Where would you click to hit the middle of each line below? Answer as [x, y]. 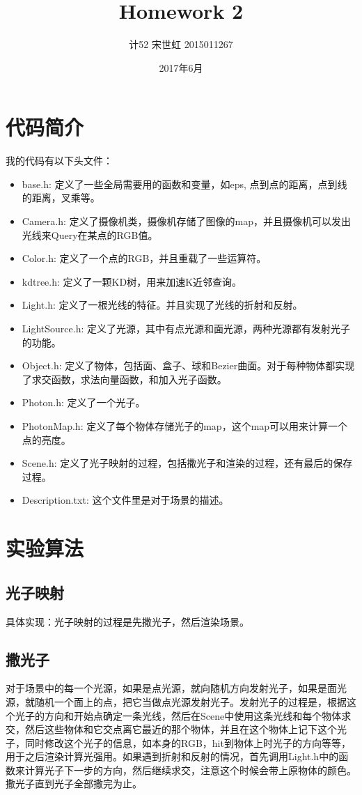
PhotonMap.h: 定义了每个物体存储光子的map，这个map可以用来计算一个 [185, 425]
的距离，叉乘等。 [61, 198]
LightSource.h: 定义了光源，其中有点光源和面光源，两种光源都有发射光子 [186, 328]
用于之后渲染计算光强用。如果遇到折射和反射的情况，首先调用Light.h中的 [172, 756]
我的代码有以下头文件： [59, 161]
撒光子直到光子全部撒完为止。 [74, 784]
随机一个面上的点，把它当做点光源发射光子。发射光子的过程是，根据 [190, 701]
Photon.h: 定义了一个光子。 [84, 402]
